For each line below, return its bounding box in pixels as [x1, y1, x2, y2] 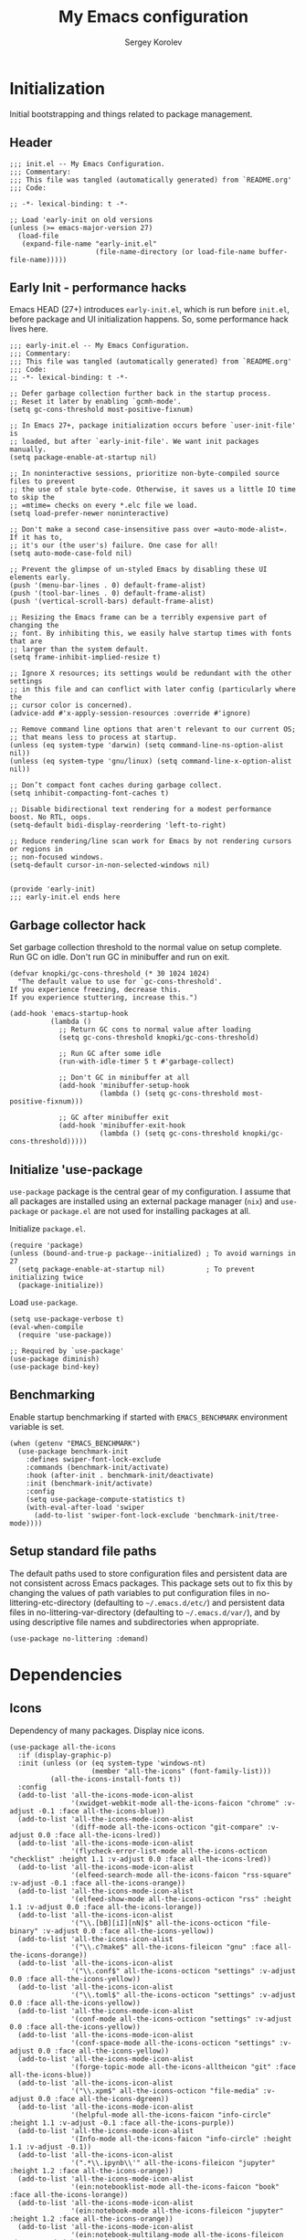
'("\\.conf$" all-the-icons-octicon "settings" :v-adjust [70, 1966, 297, 1975]
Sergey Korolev [124, 37, 183, 48]
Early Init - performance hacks [9, 280, 187, 295]
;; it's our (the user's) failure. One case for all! [9, 541, 219, 550]
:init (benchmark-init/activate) [26, 1478, 153, 1488]
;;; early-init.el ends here [9, 893, 121, 902]
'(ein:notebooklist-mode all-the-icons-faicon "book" [70, 2182, 280, 2192]
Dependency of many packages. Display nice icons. [9, 1725, 206, 1736]
